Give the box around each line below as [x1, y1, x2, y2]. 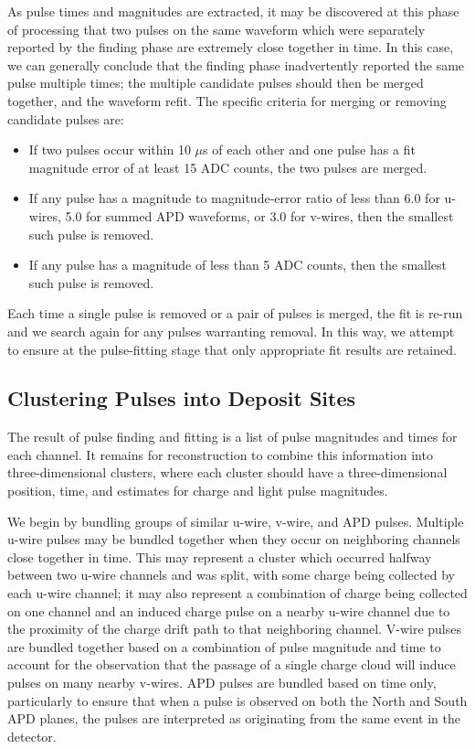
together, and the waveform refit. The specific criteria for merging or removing [7, 91, 447, 110]
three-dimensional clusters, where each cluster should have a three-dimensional [7, 463, 448, 482]
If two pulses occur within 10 [28, 140, 191, 159]
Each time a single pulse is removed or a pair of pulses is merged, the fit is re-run [7, 304, 463, 323]
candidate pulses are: [7, 109, 124, 128]
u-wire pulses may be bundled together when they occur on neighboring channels [7, 530, 460, 549]
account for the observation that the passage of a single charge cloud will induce [7, 655, 456, 674]
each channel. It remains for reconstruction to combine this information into [7, 444, 433, 464]
